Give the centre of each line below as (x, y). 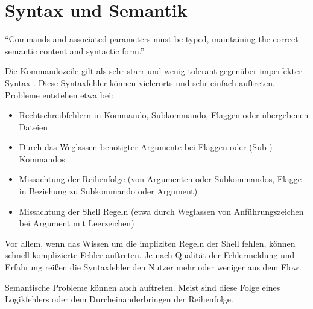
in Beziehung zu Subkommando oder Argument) (108, 191)
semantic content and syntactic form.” (75, 50)
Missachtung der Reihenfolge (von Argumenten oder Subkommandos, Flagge (160, 179)
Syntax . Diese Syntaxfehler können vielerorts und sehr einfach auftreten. (140, 82)
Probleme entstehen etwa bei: (59, 94)
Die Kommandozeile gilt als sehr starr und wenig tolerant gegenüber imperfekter (153, 71)
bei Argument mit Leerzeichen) (77, 223)
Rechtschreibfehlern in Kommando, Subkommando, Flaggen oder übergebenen (164, 115)
